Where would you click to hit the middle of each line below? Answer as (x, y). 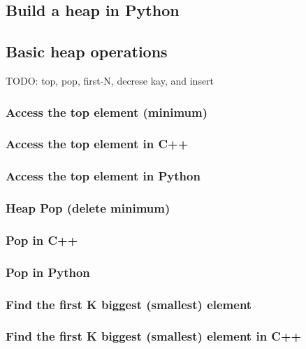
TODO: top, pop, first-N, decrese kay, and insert (110, 80)
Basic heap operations (87, 51)
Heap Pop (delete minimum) (88, 208)
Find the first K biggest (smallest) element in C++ (154, 336)
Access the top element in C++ (97, 144)
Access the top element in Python (103, 176)
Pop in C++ (42, 240)
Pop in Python (48, 272)
